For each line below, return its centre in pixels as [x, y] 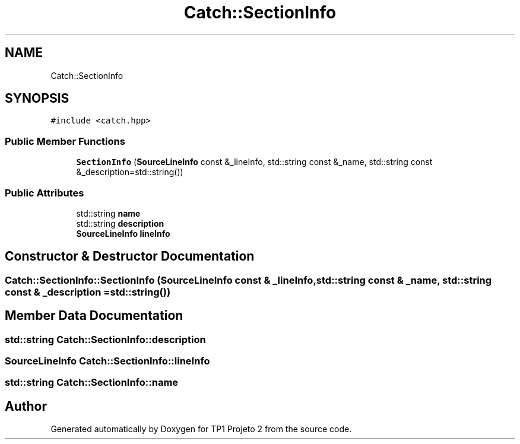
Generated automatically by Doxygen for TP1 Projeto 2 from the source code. [201, 429]
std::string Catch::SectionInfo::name [92, 383]
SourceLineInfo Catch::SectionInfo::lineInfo [107, 361]
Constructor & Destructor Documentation [130, 256]
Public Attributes [45, 193]
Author [26, 406]
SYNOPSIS [37, 99]
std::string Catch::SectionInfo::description [105, 339]
